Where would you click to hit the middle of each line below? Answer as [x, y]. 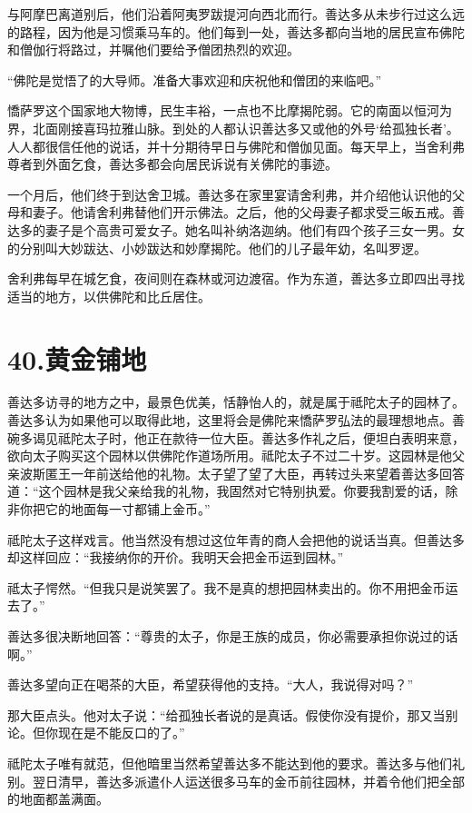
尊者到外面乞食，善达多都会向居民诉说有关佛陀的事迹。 [172, 164]
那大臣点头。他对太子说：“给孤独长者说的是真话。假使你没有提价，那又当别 [233, 714]
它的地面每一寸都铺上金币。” [128, 509]
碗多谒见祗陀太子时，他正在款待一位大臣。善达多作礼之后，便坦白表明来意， [236, 437]
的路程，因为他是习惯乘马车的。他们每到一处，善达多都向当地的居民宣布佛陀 [236, 31]
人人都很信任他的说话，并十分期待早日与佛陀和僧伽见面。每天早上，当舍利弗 [236, 146]
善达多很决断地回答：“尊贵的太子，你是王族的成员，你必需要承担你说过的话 [233, 635]
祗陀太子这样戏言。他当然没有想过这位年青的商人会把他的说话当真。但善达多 [236, 539]
